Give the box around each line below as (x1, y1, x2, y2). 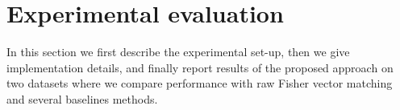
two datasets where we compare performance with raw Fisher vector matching (6, 75, 393, 92)
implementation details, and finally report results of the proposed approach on (6, 59, 394, 75)
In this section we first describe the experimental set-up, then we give (6, 43, 350, 60)
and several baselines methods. (6, 90, 158, 107)
